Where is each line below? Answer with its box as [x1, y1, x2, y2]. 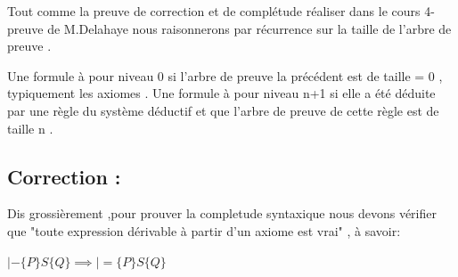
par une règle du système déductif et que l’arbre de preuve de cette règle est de [7, 101, 439, 119]
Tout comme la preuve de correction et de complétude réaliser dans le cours [7, 2, 421, 20]
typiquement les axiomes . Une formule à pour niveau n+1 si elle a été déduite [7, 84, 436, 102]
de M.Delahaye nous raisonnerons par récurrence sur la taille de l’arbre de [47, 19, 452, 37]
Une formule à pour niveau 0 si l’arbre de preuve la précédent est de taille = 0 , [7, 66, 443, 85]
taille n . [7, 118, 53, 137]
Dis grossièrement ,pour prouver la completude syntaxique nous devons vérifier [7, 204, 437, 223]
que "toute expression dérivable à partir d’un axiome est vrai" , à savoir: [7, 221, 401, 240]
